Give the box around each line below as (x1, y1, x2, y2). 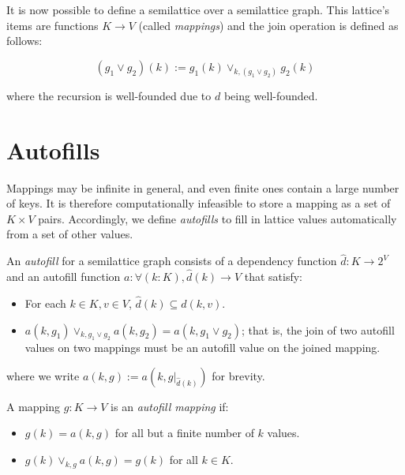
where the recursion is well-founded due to (6, 87, 212, 103)
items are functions (6, 17, 99, 33)
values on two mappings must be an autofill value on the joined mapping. (24, 339, 381, 356)
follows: (6, 32, 43, 49)
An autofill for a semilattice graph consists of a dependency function (6, 252, 337, 269)
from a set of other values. (6, 226, 133, 242)
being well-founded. (223, 87, 318, 103)
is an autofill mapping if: (111, 398, 229, 414)
